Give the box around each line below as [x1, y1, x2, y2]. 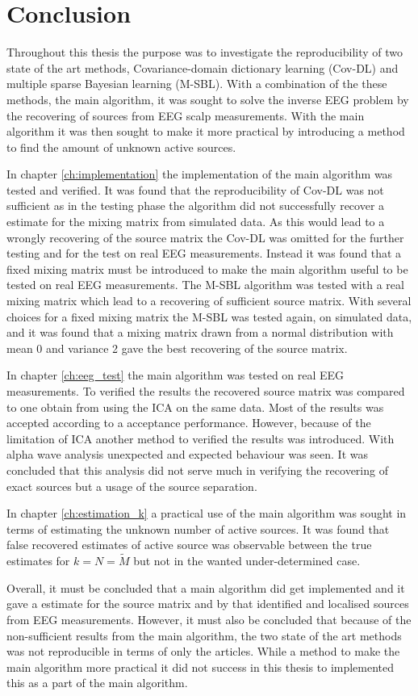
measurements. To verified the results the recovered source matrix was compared [6, 383, 405, 399]
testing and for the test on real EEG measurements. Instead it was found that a [6, 245, 402, 262]
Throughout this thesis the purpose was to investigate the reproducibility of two [6, 44, 403, 61]
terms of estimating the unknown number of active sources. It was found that [6, 520, 390, 537]
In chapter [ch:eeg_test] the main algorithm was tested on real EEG [6, 367, 345, 384]
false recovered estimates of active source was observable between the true [6, 536, 372, 553]
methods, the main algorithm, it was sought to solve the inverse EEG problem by [6, 90, 409, 107]
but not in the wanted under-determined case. [133, 552, 361, 569]
